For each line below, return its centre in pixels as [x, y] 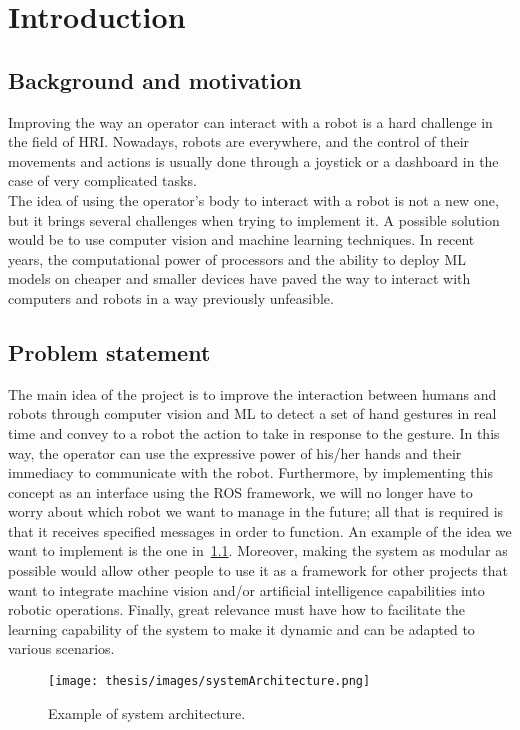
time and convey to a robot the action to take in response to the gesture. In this [254, 432]
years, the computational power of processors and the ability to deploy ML [237, 258]
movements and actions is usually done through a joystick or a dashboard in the [253, 160]
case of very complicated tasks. [102, 180]
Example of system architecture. [147, 712]
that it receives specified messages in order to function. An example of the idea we [260, 530]
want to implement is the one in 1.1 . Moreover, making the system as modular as [258, 550]
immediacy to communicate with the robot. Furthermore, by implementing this [250, 472]
